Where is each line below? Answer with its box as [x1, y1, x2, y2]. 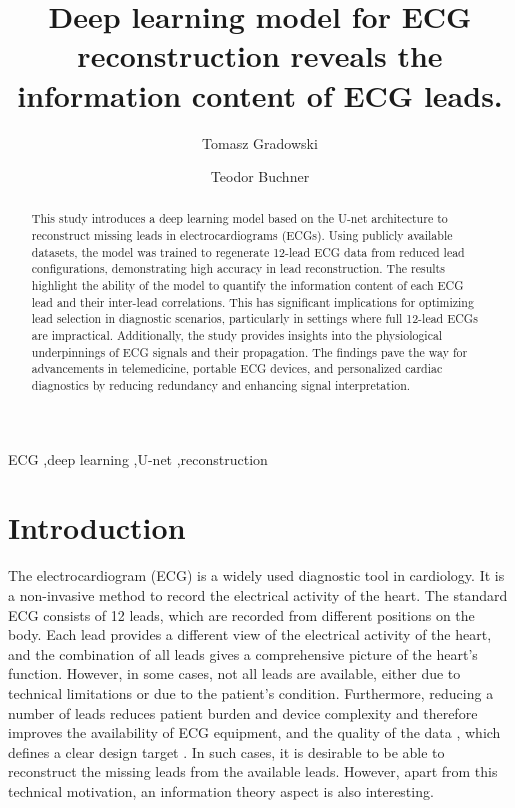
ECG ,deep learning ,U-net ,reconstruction [8, 448, 268, 469]
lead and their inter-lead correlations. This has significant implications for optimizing [31, 293, 474, 310]
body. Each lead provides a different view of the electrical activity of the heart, [8, 624, 492, 645]
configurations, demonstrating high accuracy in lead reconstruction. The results [31, 260, 445, 277]
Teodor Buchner [210, 166, 310, 187]
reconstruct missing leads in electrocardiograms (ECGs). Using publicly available [31, 227, 453, 244]
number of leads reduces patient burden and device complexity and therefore [8, 702, 478, 723]
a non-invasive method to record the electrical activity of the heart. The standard [8, 585, 508, 606]
